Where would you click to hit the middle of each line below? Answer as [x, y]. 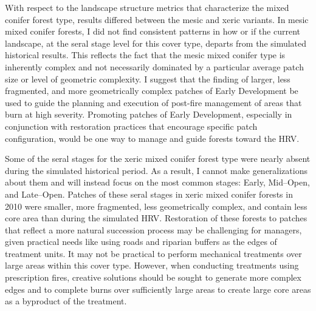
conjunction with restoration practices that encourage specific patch [131, 126]
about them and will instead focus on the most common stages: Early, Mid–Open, [157, 182]
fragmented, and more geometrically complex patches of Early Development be [152, 91]
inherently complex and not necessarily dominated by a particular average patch [154, 66]
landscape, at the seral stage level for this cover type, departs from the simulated [156, 43]
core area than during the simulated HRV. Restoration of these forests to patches [156, 218]
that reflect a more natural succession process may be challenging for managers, [153, 229]
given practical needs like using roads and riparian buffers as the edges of [141, 242]
